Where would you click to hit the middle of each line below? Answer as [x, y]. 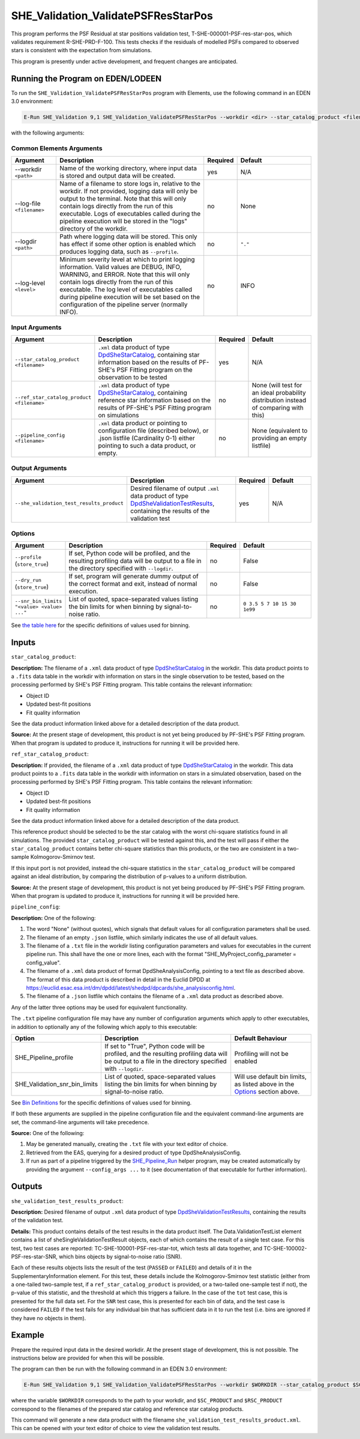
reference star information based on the [154, 400]
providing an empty [279, 438]
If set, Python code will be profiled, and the [129, 554]
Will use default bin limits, [271, 1076]
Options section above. [267, 1091]
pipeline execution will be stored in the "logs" [124, 221]
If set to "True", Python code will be [155, 1046]
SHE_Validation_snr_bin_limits [56, 1084]
